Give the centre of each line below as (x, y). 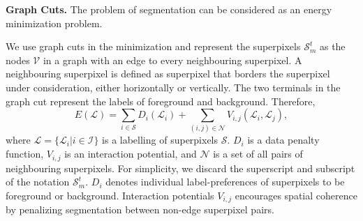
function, (25, 154)
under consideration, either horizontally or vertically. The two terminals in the (173, 87)
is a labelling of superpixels (160, 140)
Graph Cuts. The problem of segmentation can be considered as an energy (169, 9)
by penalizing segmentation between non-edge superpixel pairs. (140, 209)
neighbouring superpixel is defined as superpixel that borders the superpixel (168, 74)
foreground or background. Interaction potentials (110, 195)
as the (332, 46)
